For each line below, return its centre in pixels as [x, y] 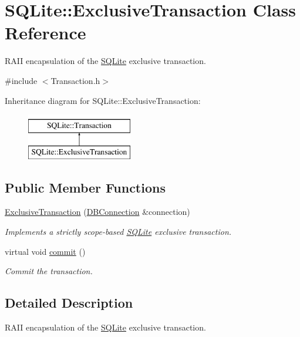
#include [21, 80]
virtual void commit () [45, 251]
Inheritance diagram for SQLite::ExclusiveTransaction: [103, 100]
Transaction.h [75, 80]
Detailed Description [69, 303]
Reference [45, 33]
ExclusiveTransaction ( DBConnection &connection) [97, 212]
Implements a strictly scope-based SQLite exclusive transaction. [118, 232]
